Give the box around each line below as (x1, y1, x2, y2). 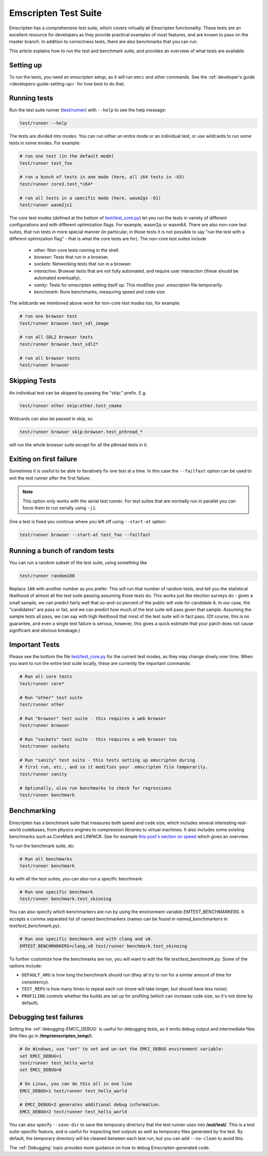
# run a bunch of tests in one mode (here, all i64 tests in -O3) (19, 174, 185, 180)
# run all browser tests (19, 355, 80, 361)
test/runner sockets (19, 744, 69, 749)
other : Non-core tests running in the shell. (34, 247, 120, 253)
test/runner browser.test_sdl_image (19, 320, 109, 326)
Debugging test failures (9, 1013, 84, 1021)
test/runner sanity (19, 771, 67, 777)
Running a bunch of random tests (9, 546, 115, 555)
